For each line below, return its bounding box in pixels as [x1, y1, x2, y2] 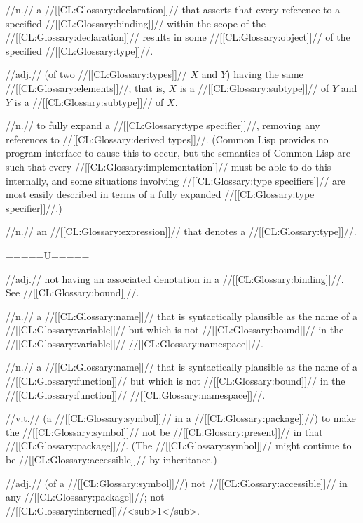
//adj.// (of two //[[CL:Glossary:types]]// [6, 67, 187, 81]
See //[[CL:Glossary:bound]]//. [6, 285, 139, 300]
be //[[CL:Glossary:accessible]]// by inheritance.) [6, 452, 217, 467]
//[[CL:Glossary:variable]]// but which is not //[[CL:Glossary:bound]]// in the [6, 322, 344, 337]
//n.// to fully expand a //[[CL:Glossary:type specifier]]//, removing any [6, 118, 320, 133]
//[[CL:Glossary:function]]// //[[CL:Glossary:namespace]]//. [6, 387, 266, 402]
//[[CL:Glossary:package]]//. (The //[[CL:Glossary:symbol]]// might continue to [6, 438, 352, 453]
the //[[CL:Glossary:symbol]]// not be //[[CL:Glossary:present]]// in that [6, 424, 323, 439]
